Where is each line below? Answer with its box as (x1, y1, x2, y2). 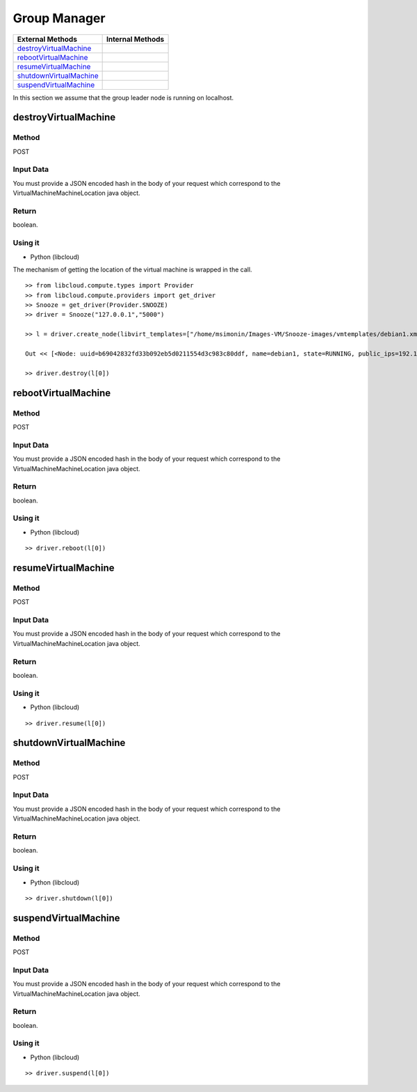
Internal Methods (106, 34, 165, 44)
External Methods (17, 34, 78, 44)
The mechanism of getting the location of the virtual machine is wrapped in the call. (13, 265, 253, 274)
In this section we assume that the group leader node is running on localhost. (13, 93, 234, 102)
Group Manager (13, 10, 106, 26)
